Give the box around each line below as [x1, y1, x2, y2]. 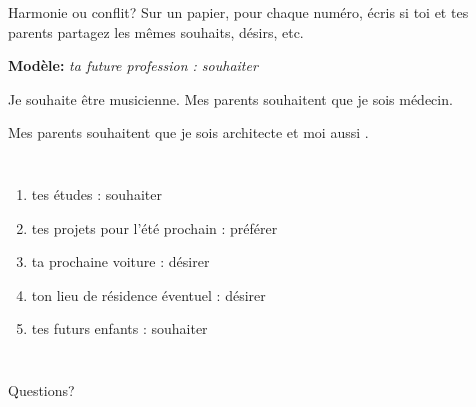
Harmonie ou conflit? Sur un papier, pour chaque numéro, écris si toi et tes [8, 2, 469, 22]
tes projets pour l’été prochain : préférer [31, 217, 278, 238]
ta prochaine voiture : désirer [31, 251, 210, 272]
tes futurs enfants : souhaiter [31, 318, 208, 339]
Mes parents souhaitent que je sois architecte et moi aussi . [8, 122, 369, 143]
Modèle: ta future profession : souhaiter [8, 55, 258, 76]
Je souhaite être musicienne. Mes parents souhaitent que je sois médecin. [8, 88, 453, 109]
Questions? [8, 379, 75, 400]
